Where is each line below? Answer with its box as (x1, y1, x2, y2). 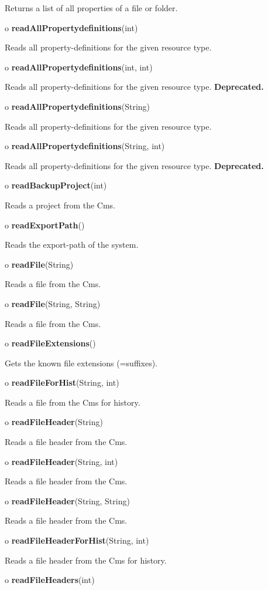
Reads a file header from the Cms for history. (5, 554, 167, 566)
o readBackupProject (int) (5, 179, 107, 191)
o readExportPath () (5, 218, 85, 231)
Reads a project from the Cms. (5, 198, 116, 211)
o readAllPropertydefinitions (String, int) (5, 140, 165, 152)
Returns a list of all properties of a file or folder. (5, 2, 178, 14)
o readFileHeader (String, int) (5, 455, 118, 467)
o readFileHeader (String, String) (5, 494, 130, 507)
